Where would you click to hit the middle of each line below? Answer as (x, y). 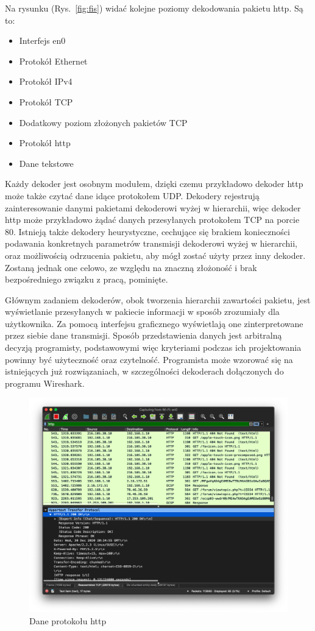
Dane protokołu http (68, 620)
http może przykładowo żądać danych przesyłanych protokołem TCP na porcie (152, 220)
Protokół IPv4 (46, 81)
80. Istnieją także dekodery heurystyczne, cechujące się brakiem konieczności (147, 231)
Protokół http (45, 143)
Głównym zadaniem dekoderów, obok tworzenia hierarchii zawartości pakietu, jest (158, 299)
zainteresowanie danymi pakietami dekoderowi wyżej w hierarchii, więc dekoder (153, 207)
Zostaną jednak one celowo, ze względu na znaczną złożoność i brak (131, 267)
